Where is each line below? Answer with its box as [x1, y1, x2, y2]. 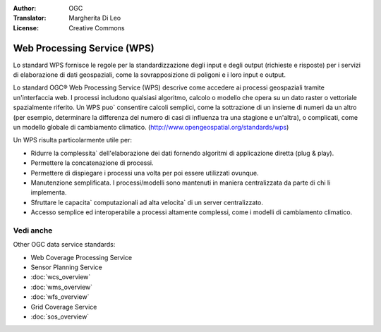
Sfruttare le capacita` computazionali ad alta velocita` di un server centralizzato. [30, 198, 264, 207]
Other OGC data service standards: [13, 240, 116, 249]
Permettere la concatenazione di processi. [30, 159, 155, 167]
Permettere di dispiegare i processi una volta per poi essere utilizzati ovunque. [30, 168, 259, 177]
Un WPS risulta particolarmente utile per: [13, 136, 132, 145]
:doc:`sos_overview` [30, 312, 90, 321]
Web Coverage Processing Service [30, 253, 133, 262]
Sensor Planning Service [30, 263, 102, 271]
